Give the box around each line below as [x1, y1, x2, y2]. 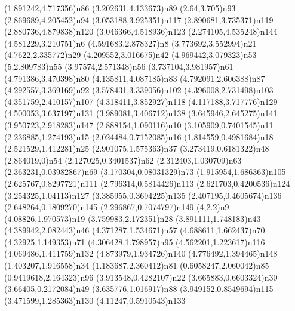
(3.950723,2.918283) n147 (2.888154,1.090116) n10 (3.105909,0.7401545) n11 [4, 118, 274, 131]
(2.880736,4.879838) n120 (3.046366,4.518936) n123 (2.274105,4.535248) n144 [4, 25, 278, 38]
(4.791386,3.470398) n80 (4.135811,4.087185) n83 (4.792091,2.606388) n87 [4, 72, 265, 84]
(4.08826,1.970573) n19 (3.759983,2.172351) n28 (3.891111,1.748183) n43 [4, 212, 261, 224]
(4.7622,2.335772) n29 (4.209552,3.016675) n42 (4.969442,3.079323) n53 [4, 48, 257, 61]
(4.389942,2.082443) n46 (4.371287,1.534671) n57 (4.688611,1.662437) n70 [4, 224, 265, 236]
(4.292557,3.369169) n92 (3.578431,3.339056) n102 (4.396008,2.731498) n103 [4, 84, 274, 96]
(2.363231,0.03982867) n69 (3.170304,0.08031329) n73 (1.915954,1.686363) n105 [4, 165, 286, 178]
